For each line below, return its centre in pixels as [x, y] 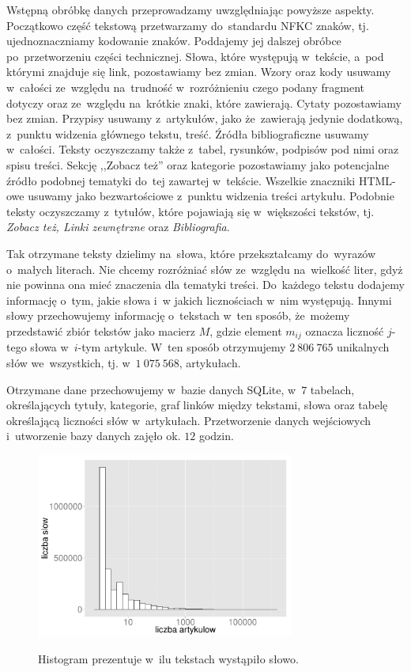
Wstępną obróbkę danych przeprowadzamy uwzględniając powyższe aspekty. [190, 9]
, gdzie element [246, 330]
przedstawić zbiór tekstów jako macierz [101, 330]
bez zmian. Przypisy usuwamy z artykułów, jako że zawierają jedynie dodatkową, [205, 118]
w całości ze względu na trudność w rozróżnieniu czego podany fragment [185, 87]
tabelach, [332, 389]
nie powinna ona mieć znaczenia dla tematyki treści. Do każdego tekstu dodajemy [205, 285]
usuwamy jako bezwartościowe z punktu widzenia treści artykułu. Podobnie [211, 196]
